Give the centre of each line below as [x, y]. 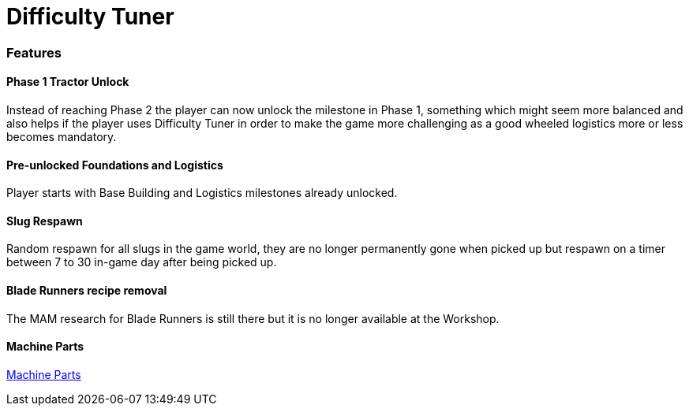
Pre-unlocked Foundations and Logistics [115, 165]
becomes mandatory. [62, 136]
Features [34, 52]
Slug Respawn [45, 221]
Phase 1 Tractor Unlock [68, 82]
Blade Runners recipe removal [87, 291]
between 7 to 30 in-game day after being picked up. [142, 262]
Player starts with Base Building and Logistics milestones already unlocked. [202, 193]
